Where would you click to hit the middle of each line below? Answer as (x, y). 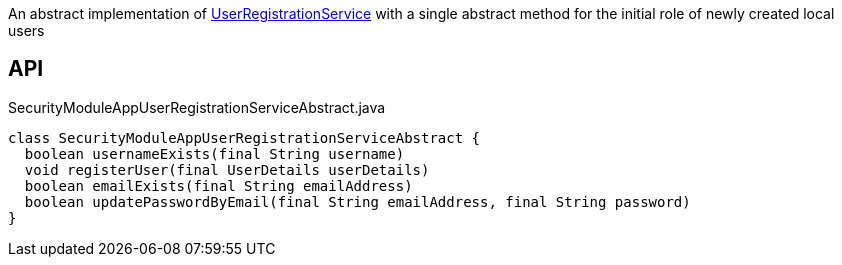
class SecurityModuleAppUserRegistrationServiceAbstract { (244, 137)
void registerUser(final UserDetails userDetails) (227, 169)
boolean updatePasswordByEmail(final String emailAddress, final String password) (357, 201)
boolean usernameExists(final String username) (214, 153)
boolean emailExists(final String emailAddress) (218, 185)
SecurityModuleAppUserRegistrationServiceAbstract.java (197, 107)
